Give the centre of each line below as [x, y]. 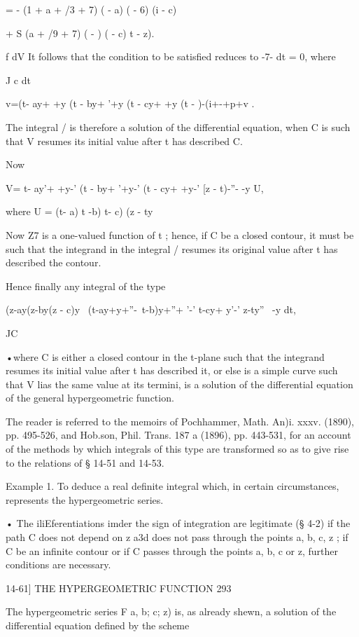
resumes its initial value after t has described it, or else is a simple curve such [172, 370]
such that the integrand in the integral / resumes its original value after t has [172, 248]
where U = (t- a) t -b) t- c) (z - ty [79, 211]
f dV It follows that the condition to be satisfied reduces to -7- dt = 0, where [171, 56]
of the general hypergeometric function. [90, 398]
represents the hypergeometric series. [85, 499]
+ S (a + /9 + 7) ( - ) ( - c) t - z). [80, 33]
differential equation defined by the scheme [98, 625]
